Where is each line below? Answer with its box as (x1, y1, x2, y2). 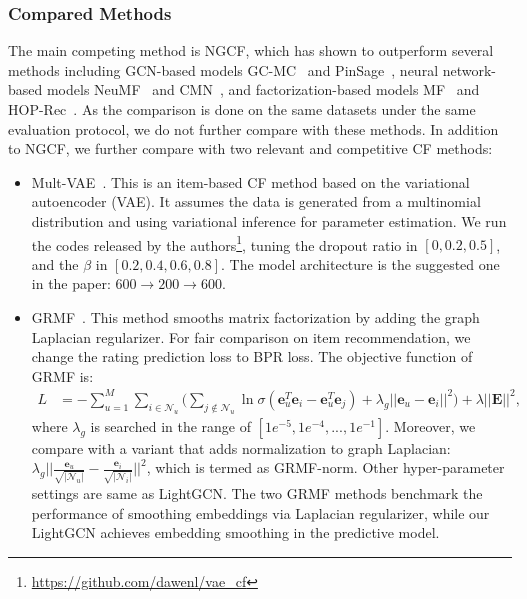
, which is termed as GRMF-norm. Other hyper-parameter (146, 457, 505, 478)
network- (442, 59, 497, 80)
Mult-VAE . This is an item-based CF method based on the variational (31, 171, 470, 192)
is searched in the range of (90, 415, 252, 436)
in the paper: (31, 273, 111, 294)
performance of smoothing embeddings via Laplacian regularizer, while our (31, 502, 490, 523)
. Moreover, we (385, 415, 476, 436)
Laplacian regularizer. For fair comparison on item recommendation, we (31, 326, 471, 347)
